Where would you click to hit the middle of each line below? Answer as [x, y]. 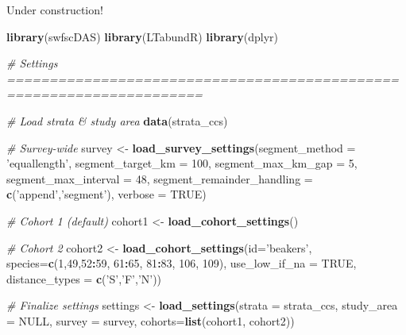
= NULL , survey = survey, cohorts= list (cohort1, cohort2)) [151, 320]
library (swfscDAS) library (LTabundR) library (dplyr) [143, 36]
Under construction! [55, 10]
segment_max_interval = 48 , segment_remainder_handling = [160, 178]
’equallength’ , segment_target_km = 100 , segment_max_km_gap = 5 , [182, 163]
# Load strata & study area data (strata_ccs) [117, 120]
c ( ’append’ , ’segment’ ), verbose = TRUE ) [106, 194]
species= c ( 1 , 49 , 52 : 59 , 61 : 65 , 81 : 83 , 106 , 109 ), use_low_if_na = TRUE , [182, 263]
